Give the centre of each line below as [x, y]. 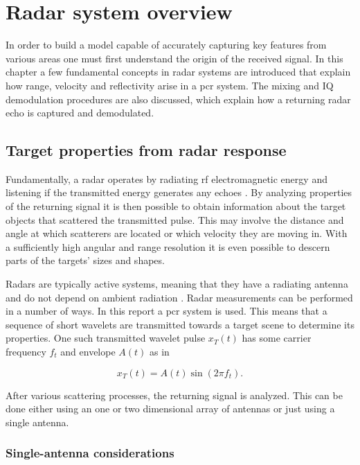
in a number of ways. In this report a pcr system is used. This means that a [166, 311]
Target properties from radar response [146, 150]
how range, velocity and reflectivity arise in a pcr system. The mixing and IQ [170, 85]
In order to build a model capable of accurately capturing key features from [166, 45]
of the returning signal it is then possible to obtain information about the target [176, 206]
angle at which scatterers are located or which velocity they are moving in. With [177, 233]
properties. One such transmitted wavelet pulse [106, 338]
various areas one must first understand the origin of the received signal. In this [174, 58]
